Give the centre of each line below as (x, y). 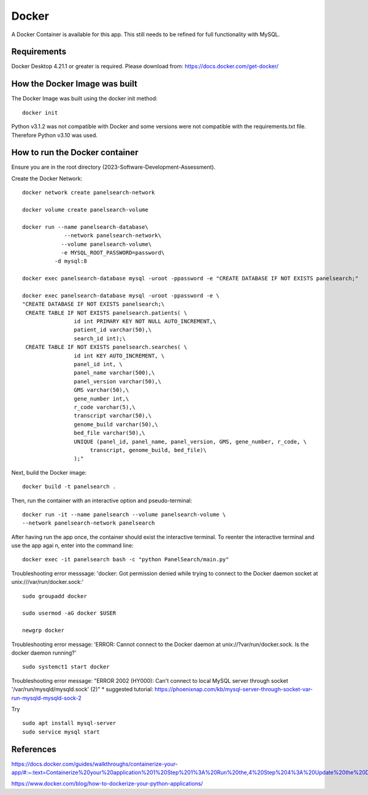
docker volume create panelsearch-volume (85, 209)
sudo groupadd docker (55, 596)
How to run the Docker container (75, 152)
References (34, 749)
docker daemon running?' (44, 653)
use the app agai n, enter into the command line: (73, 545)
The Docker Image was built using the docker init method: (84, 99)
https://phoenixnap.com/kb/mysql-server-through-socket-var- (233, 689)
